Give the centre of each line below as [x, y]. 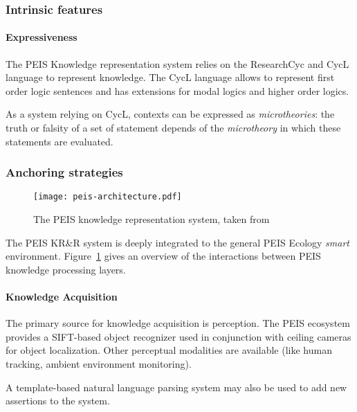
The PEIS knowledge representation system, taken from [152, 219]
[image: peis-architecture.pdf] [108, 197]
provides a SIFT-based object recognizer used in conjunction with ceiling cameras [178, 336]
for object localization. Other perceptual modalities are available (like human [169, 350]
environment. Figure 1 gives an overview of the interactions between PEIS [163, 256]
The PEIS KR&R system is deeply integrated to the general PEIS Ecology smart [177, 242]
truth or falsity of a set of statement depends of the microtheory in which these [173, 128]
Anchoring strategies [64, 172]
